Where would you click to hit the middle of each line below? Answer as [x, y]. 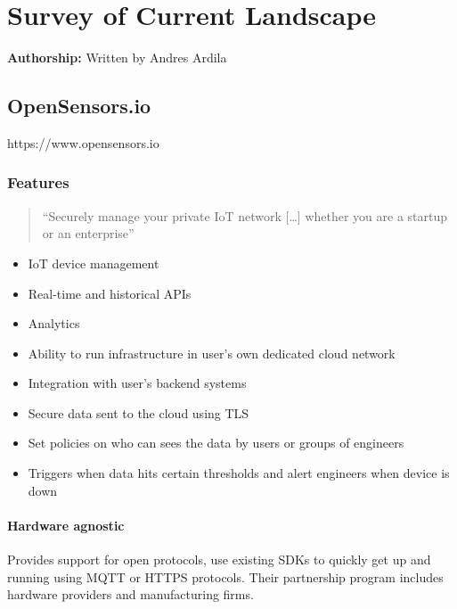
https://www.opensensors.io [83, 142]
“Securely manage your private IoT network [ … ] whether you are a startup [245, 215]
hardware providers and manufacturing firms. [131, 594]
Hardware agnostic [66, 525]
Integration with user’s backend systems [137, 383]
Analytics [54, 323]
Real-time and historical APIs [110, 293]
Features [38, 182]
